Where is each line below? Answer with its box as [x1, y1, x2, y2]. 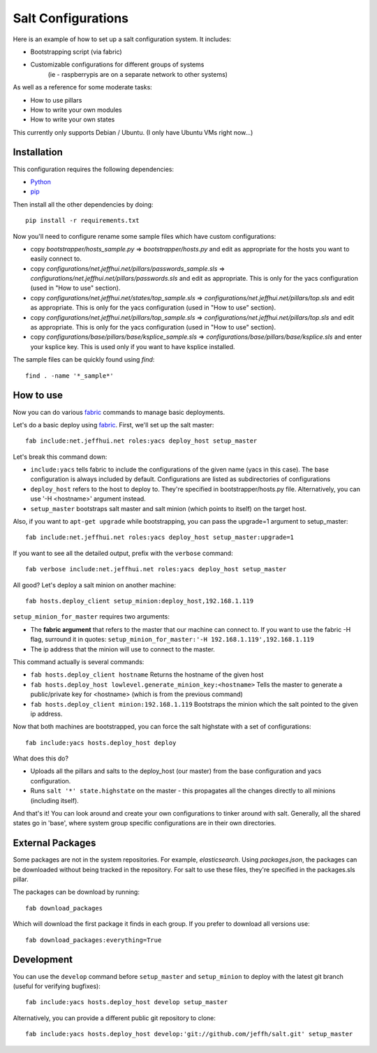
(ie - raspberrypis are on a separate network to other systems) [47, 70, 228, 78]
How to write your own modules [30, 105, 122, 114]
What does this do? [13, 754, 69, 763]
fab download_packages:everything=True [25, 936, 162, 944]
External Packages [13, 837, 96, 849]
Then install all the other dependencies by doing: [13, 200, 154, 209]
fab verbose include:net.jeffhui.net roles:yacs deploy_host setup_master [25, 566, 287, 573]
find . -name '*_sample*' [25, 371, 114, 380]
